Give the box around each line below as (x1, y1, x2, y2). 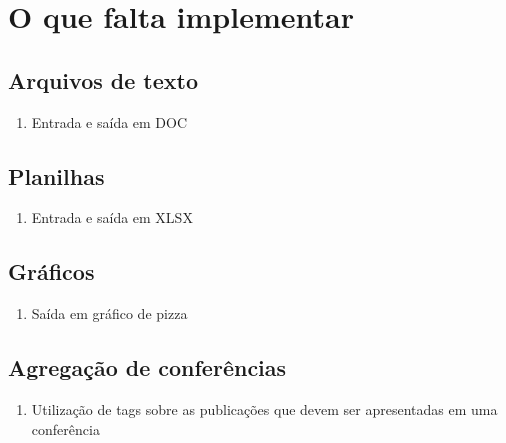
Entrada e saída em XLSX (31, 207, 193, 228)
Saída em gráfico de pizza (31, 303, 188, 324)
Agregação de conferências (8, 352, 287, 383)
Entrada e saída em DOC (31, 111, 188, 132)
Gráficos (8, 256, 95, 287)
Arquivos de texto (8, 64, 198, 95)
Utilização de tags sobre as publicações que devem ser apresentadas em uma (31, 398, 498, 419)
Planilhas (8, 160, 105, 191)
